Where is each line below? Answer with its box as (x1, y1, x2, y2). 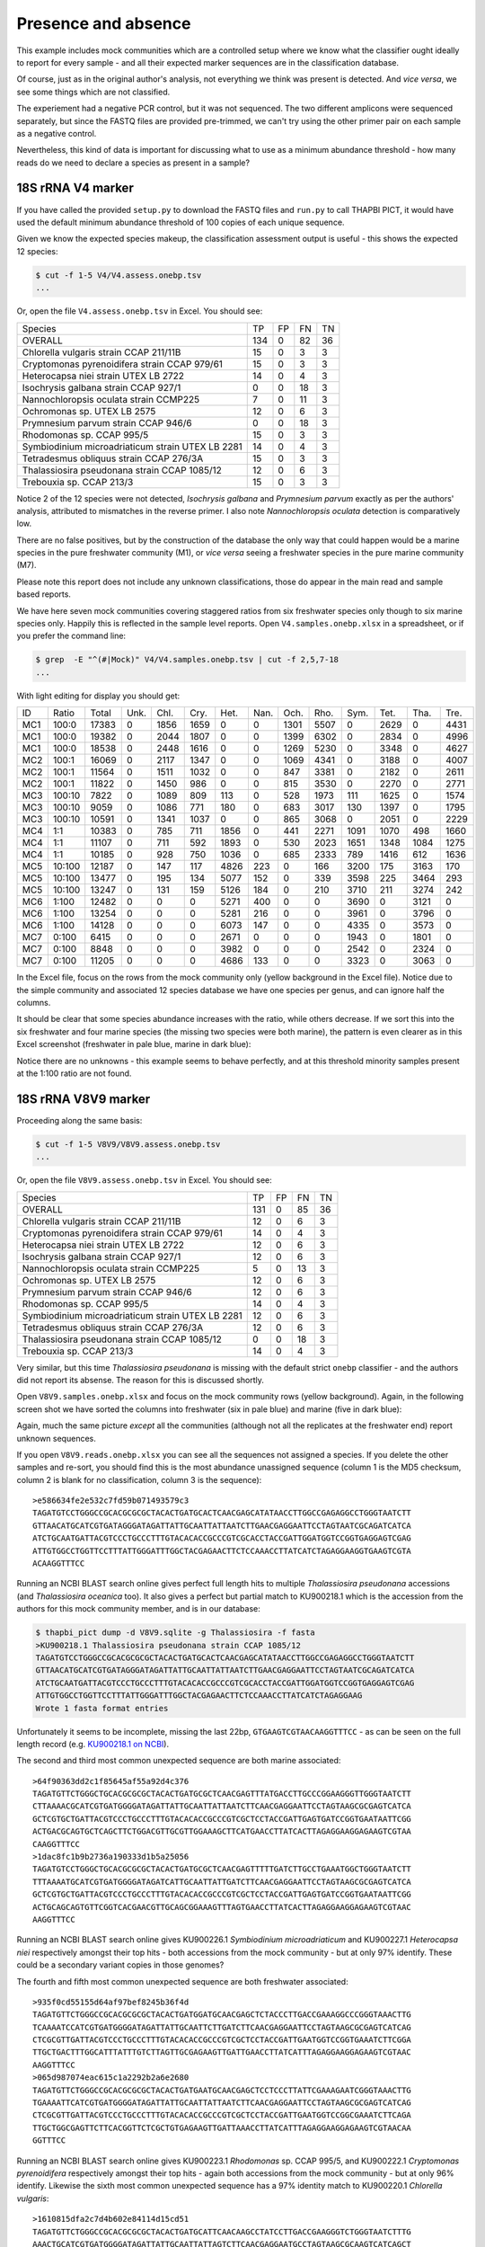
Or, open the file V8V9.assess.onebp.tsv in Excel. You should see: (16, 1175, 273, 1186)
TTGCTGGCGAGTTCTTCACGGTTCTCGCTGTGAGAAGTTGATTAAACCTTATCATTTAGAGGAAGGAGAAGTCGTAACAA (32, 2122, 412, 2133)
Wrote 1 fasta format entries (35, 1703, 169, 1713)
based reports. (16, 589, 72, 599)
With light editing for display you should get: (16, 690, 180, 701)
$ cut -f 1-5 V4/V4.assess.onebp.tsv (35, 270, 202, 280)
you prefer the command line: (16, 630, 126, 642)
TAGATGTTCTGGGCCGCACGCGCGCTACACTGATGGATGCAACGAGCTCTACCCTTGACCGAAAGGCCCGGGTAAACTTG (32, 2010, 412, 2020)
